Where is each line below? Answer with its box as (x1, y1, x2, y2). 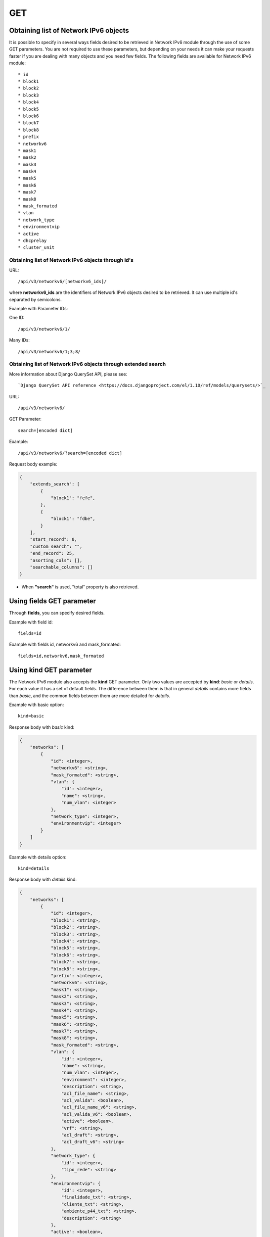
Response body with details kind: (9, 876, 77, 883)
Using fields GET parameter (9, 597, 96, 606)
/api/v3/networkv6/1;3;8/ (18, 349, 81, 354)
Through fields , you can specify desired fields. (9, 610, 105, 616)
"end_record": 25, (30, 551, 75, 556)
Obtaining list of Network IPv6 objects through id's (9, 257, 134, 264)
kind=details (18, 865, 49, 871)
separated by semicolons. (9, 296, 62, 302)
